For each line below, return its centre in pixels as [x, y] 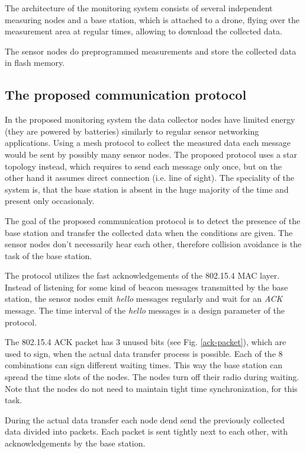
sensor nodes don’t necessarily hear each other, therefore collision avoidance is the [153, 244]
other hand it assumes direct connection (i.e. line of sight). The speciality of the [149, 178]
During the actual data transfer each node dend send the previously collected [145, 419]
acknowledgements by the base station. [75, 443]
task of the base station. [49, 255]
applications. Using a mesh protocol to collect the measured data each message [148, 143]
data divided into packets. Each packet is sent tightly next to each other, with [146, 431]
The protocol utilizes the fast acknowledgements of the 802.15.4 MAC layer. [142, 275]
